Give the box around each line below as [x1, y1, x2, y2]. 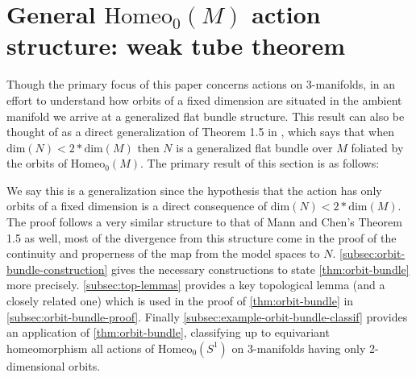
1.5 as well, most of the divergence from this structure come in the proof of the [6, 229, 397, 246]
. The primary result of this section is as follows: [139, 155, 380, 172]
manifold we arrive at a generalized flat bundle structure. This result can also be [6, 107, 405, 124]
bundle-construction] [6, 260, 108, 277]
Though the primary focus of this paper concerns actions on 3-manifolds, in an [6, 76, 396, 93]
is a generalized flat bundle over [176, 139, 333, 155]
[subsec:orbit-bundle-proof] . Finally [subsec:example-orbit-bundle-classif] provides [6, 308, 408, 325]
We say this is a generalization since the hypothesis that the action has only [6, 181, 382, 198]
